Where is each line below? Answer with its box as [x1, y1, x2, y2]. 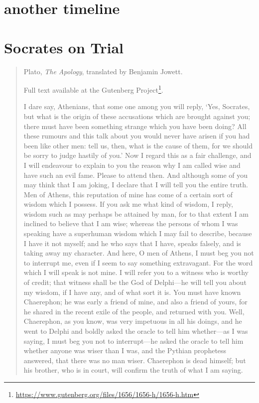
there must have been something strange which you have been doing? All [23, 121, 247, 131]
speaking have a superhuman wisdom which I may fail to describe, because [23, 228, 252, 239]
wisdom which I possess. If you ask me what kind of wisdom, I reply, [23, 199, 233, 209]
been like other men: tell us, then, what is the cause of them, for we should [23, 140, 253, 150]
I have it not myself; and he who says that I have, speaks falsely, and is [23, 238, 241, 248]
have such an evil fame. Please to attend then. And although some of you [23, 169, 248, 180]
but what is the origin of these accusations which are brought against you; [23, 111, 251, 121]
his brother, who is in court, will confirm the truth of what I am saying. [23, 365, 243, 375]
